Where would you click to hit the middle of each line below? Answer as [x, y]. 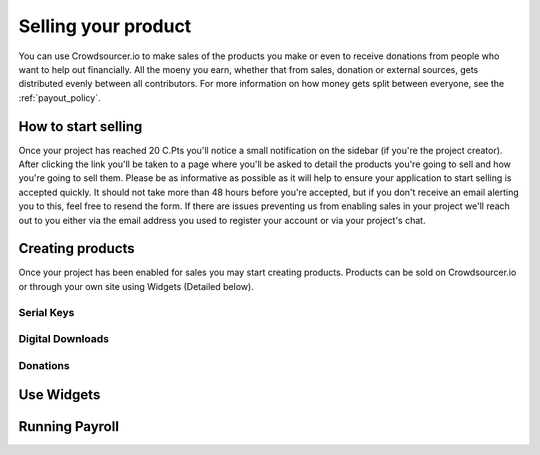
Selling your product [105, 26]
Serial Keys [46, 312]
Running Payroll [69, 426]
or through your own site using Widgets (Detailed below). [136, 286]
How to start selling [80, 126]
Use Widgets [59, 395]
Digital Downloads [64, 339]
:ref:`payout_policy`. [59, 97]
